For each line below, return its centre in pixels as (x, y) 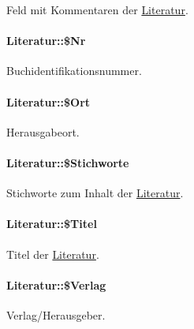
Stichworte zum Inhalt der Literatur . (95, 193)
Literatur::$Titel (52, 224)
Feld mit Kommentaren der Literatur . (97, 9)
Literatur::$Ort (48, 101)
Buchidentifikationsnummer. (74, 71)
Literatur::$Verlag (56, 284)
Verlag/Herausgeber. (56, 314)
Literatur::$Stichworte (68, 162)
